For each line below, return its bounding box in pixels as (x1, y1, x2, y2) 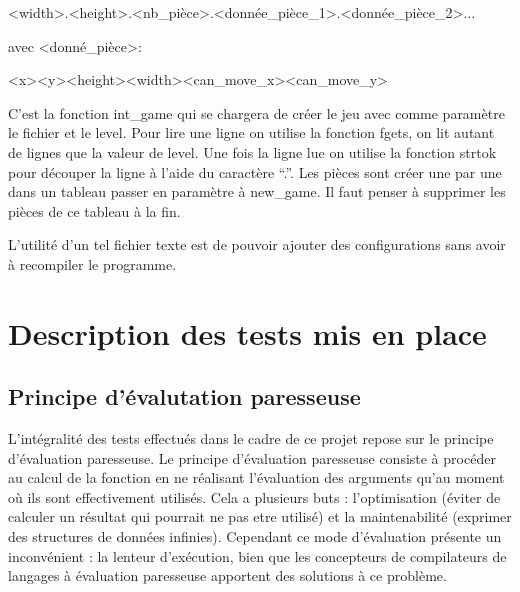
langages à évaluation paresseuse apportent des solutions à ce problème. (8, 565, 447, 586)
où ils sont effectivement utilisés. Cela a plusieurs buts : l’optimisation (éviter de (8, 486, 501, 507)
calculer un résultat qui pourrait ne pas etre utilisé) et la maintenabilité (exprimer (8, 506, 512, 527)
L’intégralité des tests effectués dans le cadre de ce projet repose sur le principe (8, 428, 494, 449)
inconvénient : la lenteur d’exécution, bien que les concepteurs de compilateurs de (8, 545, 507, 566)
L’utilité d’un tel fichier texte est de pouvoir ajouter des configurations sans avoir (8, 234, 506, 255)
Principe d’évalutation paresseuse (8, 381, 361, 412)
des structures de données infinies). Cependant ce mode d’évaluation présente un (8, 526, 502, 547)
